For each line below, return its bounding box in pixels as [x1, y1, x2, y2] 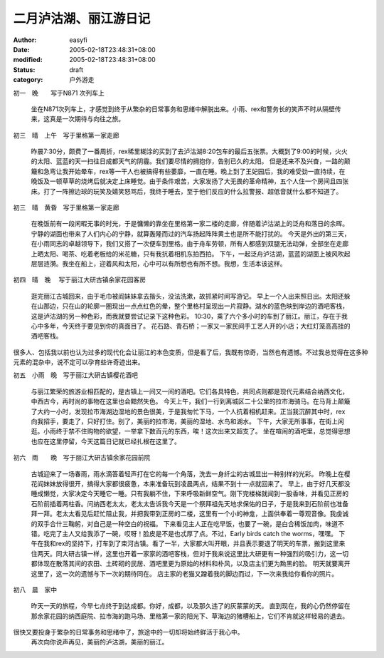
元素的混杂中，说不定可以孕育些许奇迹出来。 [13, 358, 144, 366]
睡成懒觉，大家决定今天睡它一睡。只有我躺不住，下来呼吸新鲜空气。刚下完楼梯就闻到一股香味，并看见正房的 [31, 489, 348, 498]
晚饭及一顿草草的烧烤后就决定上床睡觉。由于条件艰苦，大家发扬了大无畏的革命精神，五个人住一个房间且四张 [31, 177, 348, 185]
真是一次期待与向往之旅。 [49, 115, 124, 123]
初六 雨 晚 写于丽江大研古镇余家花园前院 [13, 453, 151, 462]
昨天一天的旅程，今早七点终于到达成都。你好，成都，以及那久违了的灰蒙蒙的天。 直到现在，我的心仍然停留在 [31, 602, 351, 610]
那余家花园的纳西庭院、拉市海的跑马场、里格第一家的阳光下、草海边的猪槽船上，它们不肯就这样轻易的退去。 [31, 612, 348, 620]
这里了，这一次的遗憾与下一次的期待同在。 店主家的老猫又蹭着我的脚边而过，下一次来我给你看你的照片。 [31, 569, 338, 577]
